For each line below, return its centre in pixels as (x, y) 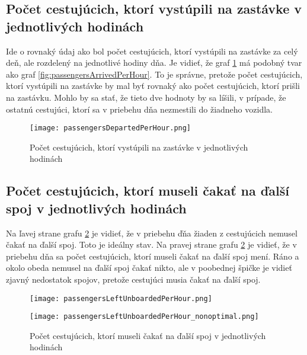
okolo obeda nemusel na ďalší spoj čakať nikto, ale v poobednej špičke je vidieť (149, 268)
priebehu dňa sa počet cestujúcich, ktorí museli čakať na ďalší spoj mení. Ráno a (153, 256)
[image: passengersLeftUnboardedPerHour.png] (121, 298)
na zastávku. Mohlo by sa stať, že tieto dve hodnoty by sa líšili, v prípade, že (146, 97)
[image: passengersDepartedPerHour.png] (111, 128)
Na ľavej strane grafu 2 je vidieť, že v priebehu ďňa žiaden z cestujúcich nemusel (152, 233)
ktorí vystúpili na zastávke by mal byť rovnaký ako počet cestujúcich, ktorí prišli (153, 86)
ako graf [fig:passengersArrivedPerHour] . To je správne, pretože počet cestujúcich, (154, 74)
